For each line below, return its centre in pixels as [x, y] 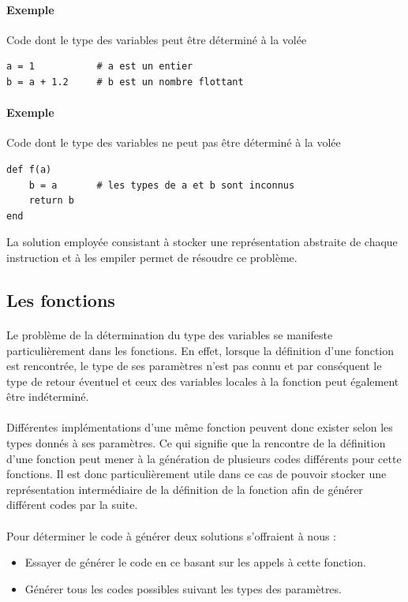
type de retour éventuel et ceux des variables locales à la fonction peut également [203, 381]
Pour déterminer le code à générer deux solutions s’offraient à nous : [171, 535]
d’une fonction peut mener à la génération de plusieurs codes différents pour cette [204, 458]
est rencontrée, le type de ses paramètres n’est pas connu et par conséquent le [194, 366]
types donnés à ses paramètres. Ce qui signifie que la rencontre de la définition [196, 443]
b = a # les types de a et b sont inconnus [162, 185]
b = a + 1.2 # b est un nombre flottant [125, 82]
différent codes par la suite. [72, 505]
